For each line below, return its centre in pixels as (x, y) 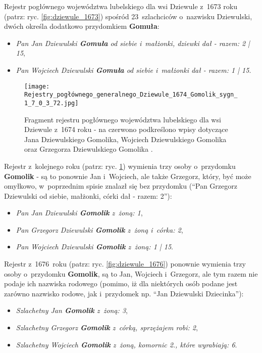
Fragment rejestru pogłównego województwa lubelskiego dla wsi (123, 119)
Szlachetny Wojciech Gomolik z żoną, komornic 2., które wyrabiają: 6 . (126, 344)
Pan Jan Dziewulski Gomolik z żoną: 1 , (79, 213)
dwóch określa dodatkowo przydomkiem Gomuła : (82, 26)
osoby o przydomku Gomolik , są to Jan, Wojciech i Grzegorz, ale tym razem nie (131, 273)
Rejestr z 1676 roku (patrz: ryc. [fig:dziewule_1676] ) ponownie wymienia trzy (125, 264)
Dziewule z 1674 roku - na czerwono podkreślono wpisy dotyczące (126, 129)
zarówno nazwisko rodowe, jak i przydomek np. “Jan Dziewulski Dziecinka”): (124, 293)
